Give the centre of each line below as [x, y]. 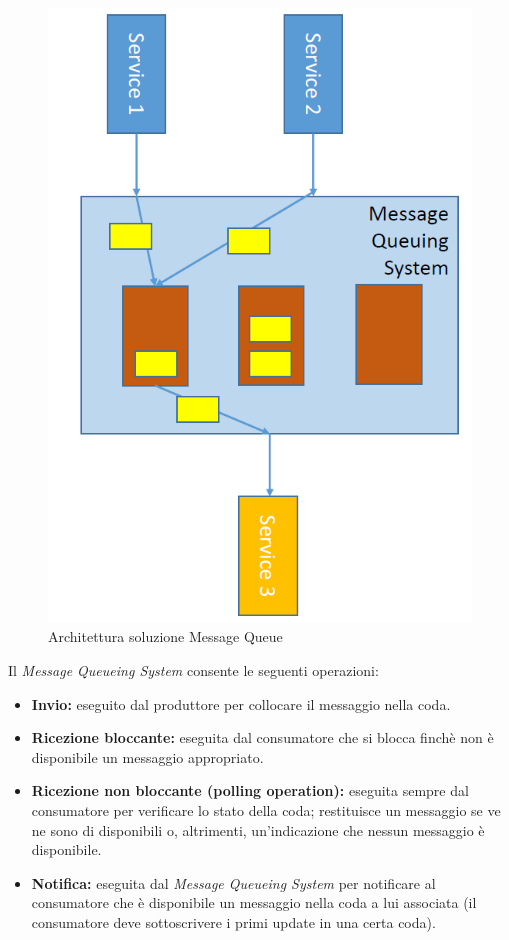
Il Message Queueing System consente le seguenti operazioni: [193, 669]
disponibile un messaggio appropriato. [147, 756]
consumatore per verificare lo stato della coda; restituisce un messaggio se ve [266, 809]
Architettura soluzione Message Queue [165, 636]
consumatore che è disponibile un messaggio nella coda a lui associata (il [254, 902]
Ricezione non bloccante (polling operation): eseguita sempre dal [250, 790]
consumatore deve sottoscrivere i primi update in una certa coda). [233, 921]
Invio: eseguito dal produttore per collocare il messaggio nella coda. [241, 703]
